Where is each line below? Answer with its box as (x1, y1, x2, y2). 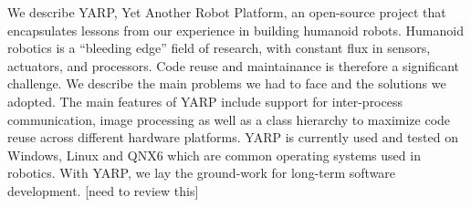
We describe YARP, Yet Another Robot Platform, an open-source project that (7, 3, 446, 21)
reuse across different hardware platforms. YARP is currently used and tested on (7, 128, 458, 147)
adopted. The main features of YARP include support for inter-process (7, 91, 403, 110)
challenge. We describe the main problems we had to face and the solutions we (7, 74, 446, 93)
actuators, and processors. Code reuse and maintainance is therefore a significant (7, 56, 460, 75)
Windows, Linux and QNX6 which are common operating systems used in (7, 145, 421, 164)
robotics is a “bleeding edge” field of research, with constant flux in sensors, (7, 38, 431, 57)
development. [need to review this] (7, 181, 199, 200)
